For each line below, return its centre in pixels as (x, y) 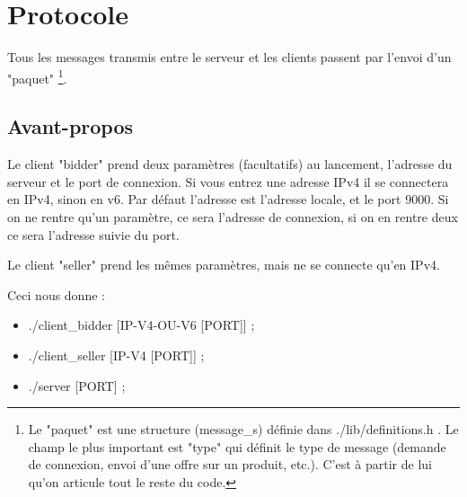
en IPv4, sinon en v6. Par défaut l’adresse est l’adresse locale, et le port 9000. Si (228, 199)
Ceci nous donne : (56, 294)
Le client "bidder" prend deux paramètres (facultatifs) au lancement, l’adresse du (230, 164)
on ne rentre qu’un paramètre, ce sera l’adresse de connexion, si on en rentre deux (233, 216)
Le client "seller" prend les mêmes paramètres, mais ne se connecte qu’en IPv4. (224, 265)
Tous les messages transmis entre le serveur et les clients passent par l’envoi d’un (229, 57)
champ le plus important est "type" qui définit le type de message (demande (237, 446)
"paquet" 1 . (37, 76)
